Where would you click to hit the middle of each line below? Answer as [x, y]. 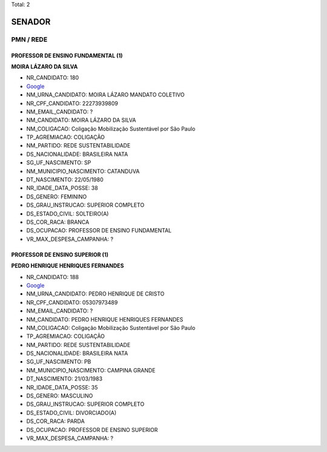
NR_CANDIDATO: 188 [52, 277]
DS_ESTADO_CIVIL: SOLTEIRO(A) [68, 214]
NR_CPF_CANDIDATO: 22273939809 [72, 103]
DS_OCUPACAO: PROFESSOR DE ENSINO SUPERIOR [92, 430]
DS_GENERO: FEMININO [57, 197]
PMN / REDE [29, 39]
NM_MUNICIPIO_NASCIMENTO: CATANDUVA [83, 171]
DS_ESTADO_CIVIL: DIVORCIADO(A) [71, 413]
